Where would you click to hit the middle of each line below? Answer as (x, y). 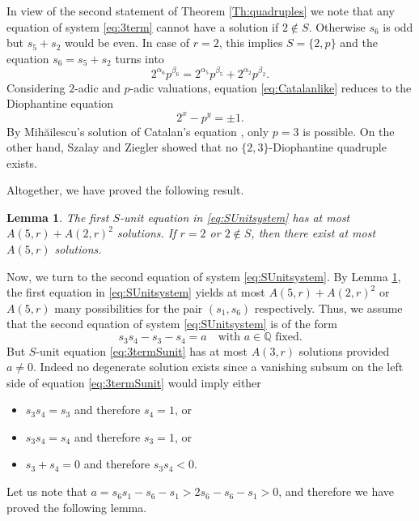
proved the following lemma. (77, 507)
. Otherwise (337, 26)
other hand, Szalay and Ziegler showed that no (122, 147)
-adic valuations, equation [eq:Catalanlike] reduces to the (271, 87)
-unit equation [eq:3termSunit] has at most (142, 350)
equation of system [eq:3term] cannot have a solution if (143, 26)
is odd (398, 26)
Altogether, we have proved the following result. (125, 190)
